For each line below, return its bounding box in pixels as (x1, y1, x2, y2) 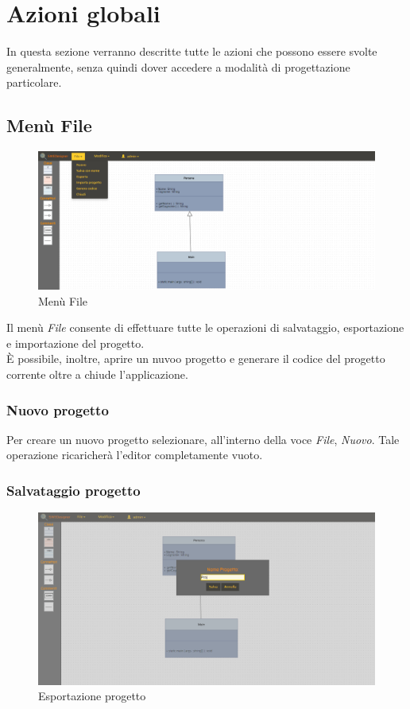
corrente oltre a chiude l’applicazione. (6, 365, 188, 382)
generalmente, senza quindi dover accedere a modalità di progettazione (6, 58, 350, 75)
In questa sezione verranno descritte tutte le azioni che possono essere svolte (6, 43, 377, 60)
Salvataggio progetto (6, 480, 141, 500)
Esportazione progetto (38, 688, 146, 704)
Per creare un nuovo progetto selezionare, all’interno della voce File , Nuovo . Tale (6, 430, 400, 447)
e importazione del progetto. (6, 334, 145, 351)
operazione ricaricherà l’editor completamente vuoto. (6, 446, 263, 463)
